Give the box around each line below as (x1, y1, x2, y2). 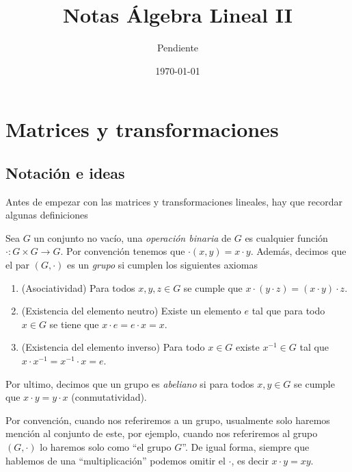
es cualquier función (245, 230, 328, 245)
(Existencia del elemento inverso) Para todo (21, 340, 205, 354)
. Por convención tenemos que (60, 244, 185, 258)
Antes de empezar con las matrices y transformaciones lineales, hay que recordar (5, 194, 343, 208)
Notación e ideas (5, 162, 125, 183)
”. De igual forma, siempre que (182, 440, 310, 454)
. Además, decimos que (250, 244, 347, 258)
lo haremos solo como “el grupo (40, 440, 172, 454)
